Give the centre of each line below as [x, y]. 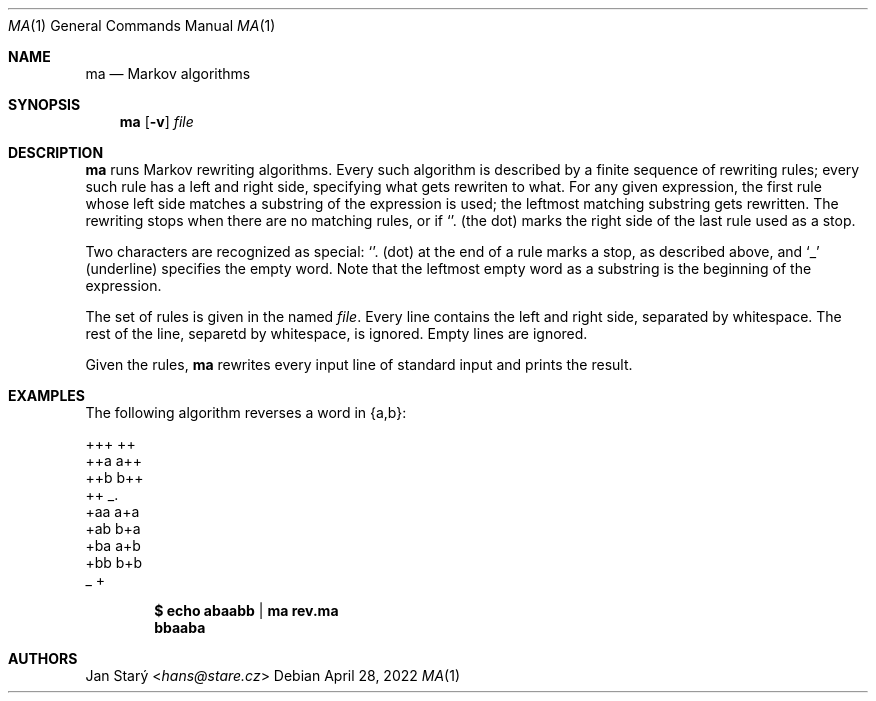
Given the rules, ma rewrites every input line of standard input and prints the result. [359, 364]
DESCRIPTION [56, 152]
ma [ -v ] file [156, 121]
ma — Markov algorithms [168, 73]
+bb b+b [114, 562]
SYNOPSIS [44, 104]
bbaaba [180, 627]
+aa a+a [112, 511]
